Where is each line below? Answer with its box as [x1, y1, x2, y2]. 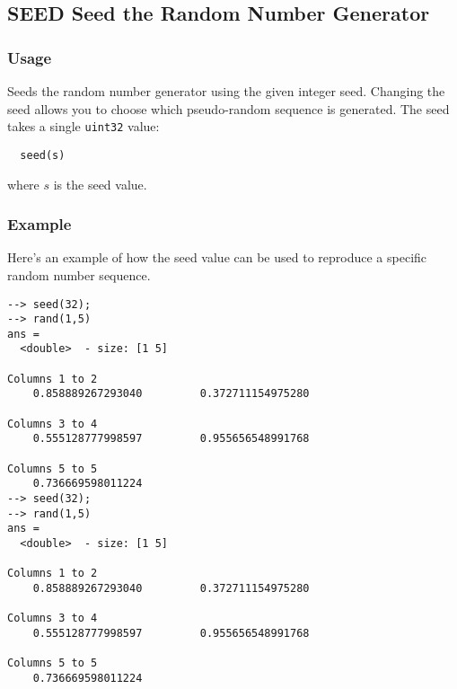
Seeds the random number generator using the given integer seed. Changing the [7, 82, 445, 100]
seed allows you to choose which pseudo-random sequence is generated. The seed [7, 99, 450, 118]
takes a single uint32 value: [7, 117, 160, 136]
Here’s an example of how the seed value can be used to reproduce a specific [7, 248, 427, 267]
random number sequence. [7, 265, 151, 284]
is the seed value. [53, 174, 147, 193]
